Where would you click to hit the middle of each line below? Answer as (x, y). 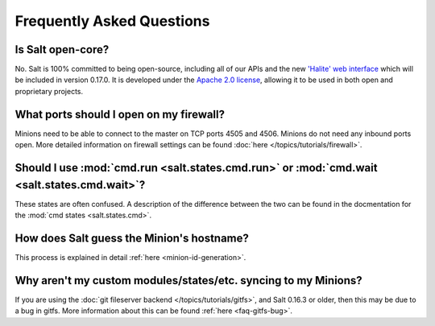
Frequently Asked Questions (112, 21)
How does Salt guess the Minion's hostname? (132, 238)
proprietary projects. (49, 91)
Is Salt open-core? (62, 50)
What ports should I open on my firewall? (120, 114)
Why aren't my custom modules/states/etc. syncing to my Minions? (188, 281)
